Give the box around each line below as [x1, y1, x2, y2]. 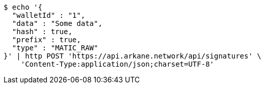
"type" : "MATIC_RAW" [12, 44, 98, 52]
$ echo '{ [4, 3, 42, 11]
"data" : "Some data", [12, 19, 102, 27]
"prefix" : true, [12, 36, 81, 44]
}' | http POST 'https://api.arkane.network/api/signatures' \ [4, 52, 261, 60]
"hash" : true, [12, 27, 72, 36]
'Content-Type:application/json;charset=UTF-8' [20, 60, 215, 68]
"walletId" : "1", [12, 11, 86, 19]
